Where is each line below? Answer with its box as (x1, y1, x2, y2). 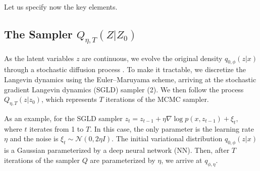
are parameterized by (90, 154, 155, 165)
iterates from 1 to (29, 123, 84, 134)
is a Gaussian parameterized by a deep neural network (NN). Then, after (4, 145, 230, 155)
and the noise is (10, 133, 59, 144)
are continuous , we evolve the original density (82, 52, 223, 63)
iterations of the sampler (4, 154, 80, 165)
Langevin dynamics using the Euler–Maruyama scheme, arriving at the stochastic (4, 74, 256, 84)
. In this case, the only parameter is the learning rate (90, 123, 254, 134)
